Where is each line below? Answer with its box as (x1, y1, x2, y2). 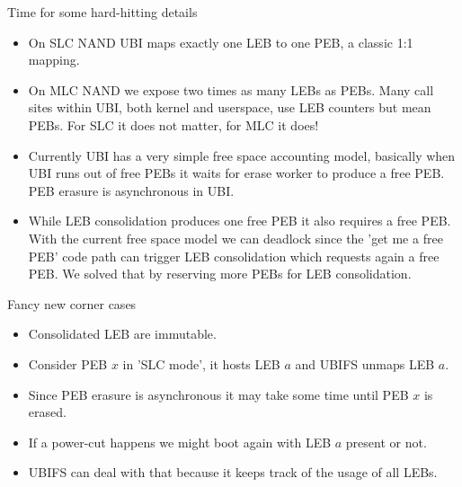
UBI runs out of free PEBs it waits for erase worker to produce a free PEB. (28, 164, 445, 182)
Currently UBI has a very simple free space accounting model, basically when (28, 146, 456, 164)
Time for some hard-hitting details (7, 3, 198, 21)
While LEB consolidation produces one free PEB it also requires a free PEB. (28, 211, 451, 230)
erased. (28, 403, 67, 421)
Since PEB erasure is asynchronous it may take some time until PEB (28, 385, 409, 403)
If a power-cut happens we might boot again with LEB (28, 432, 332, 451)
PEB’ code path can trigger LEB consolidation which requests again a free (28, 246, 440, 265)
